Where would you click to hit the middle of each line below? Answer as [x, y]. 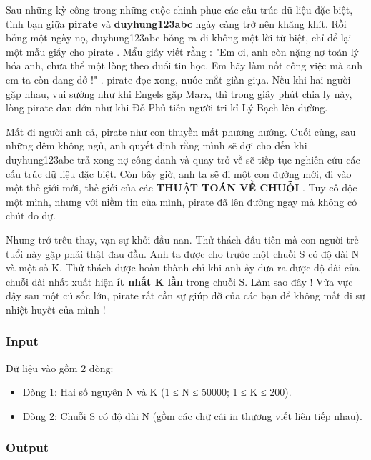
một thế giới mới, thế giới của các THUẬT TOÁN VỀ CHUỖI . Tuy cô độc [182, 187]
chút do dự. [31, 215]
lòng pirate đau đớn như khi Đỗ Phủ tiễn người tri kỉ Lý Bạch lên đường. [167, 107]
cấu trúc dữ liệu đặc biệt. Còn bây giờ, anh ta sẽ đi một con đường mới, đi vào [179, 173]
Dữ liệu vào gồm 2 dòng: [60, 367]
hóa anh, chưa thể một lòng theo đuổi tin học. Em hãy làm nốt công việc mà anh [184, 65]
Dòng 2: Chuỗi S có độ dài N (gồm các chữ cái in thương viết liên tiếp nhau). [192, 415]
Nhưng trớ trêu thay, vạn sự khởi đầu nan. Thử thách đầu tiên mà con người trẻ [182, 239]
